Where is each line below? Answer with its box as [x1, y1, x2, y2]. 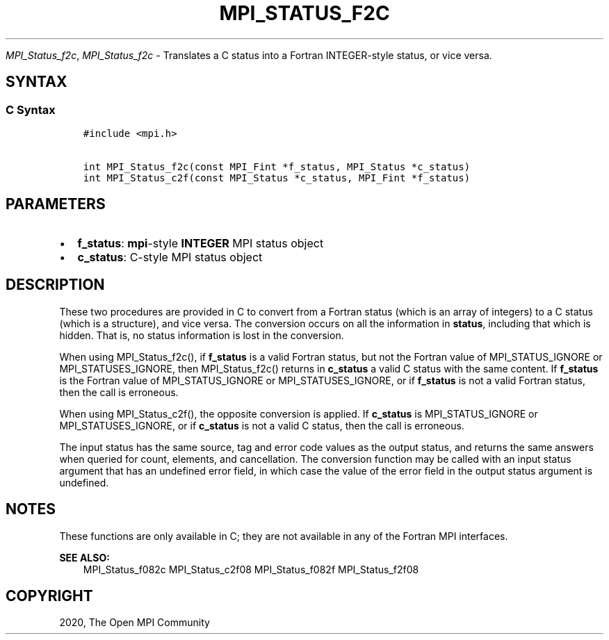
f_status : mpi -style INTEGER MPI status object [77, 236, 324, 250]
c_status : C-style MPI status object [77, 249, 263, 264]
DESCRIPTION [6, 276, 105, 294]
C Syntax [6, 102, 56, 117]
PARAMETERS [6, 195, 106, 213]
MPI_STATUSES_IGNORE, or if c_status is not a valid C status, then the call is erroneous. [59, 419, 464, 432]
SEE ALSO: [59, 551, 110, 564]
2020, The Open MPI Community [59, 616, 210, 629]
